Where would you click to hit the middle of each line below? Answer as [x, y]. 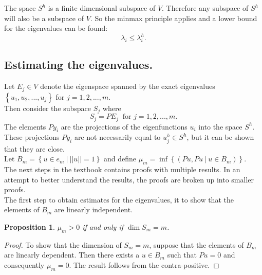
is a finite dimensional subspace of [102, 8]
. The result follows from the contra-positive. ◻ [144, 264]
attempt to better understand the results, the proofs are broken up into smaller [129, 179]
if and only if [103, 226]
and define [120, 159]
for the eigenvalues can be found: [56, 28]
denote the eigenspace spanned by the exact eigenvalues [128, 86]
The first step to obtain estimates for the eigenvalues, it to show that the [119, 199]
